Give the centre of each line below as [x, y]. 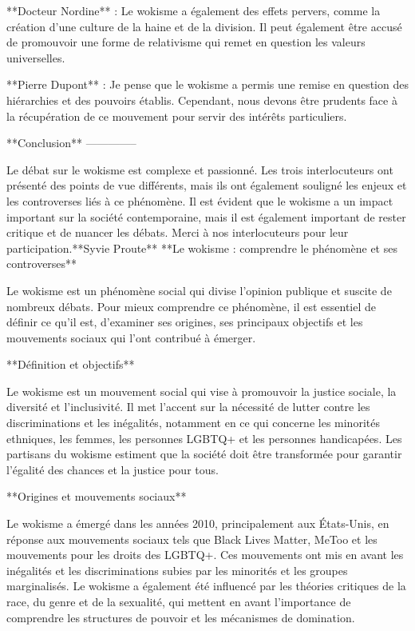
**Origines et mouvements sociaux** [97, 496]
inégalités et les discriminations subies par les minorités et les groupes [177, 570]
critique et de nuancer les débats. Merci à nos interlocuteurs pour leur [178, 232]
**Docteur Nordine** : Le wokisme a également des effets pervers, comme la [194, 10]
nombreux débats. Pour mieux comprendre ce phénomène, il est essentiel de [192, 306]
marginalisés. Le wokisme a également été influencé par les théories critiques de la [206, 586]
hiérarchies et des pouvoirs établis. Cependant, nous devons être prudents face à [202, 100]
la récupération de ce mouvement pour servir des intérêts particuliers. [177, 116]
